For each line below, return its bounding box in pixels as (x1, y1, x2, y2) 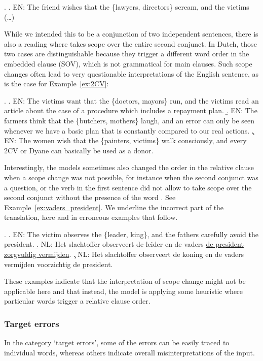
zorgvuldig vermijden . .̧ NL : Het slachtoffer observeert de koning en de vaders (4, 249, 244, 259)
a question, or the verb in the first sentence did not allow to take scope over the (4, 182, 252, 192)
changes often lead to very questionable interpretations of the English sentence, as (4, 68, 259, 79)
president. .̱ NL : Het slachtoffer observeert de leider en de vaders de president (4, 239, 244, 249)
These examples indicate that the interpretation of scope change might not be (4, 276, 246, 286)
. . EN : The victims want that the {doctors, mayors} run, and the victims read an (4, 95, 259, 106)
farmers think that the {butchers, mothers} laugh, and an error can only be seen (4, 115, 255, 125)
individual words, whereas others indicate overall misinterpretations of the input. (4, 347, 255, 357)
